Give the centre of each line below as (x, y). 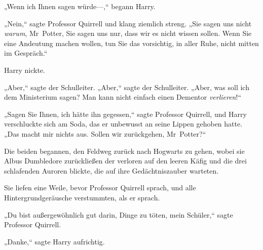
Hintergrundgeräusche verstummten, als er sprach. (82, 197)
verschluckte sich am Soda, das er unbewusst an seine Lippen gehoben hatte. (123, 124)
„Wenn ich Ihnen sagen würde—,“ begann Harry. (80, 6)
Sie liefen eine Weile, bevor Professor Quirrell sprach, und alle (100, 187)
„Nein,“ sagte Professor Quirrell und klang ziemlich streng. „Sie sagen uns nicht (128, 23)
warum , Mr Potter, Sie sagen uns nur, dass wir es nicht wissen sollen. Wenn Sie (128, 33)
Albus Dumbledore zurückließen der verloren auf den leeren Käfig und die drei (125, 161)
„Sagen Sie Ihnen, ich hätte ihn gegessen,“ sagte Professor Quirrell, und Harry (125, 114)
